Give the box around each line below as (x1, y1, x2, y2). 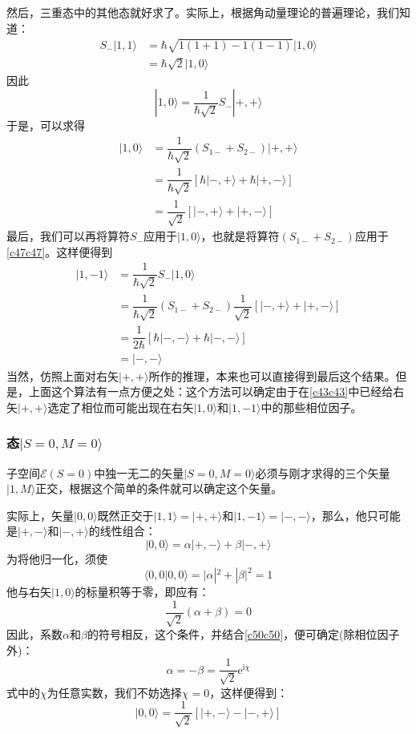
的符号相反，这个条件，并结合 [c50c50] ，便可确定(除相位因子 (87, 626, 400, 643)
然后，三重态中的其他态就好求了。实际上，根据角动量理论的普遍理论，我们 (6, 4, 399, 20)
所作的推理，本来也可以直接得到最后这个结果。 (148, 367, 396, 384)
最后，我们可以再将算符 (6, 228, 130, 244)
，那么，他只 (310, 506, 378, 523)
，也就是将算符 (200, 228, 280, 244)
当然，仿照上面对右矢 (6, 367, 119, 384)
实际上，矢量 (6, 506, 74, 523)
